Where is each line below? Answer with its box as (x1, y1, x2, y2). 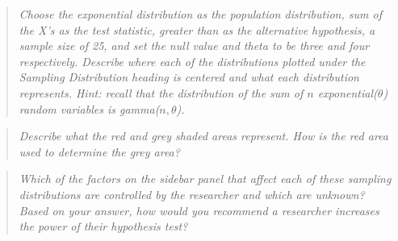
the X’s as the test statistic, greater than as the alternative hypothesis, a (19, 21, 375, 38)
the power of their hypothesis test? (19, 218, 188, 235)
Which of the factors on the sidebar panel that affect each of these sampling (19, 170, 392, 187)
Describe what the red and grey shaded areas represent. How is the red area (19, 127, 388, 144)
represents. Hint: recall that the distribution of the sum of (19, 84, 304, 101)
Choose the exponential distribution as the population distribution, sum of (19, 6, 382, 22)
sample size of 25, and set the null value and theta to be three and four (19, 37, 370, 54)
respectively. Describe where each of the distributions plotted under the (19, 52, 366, 69)
